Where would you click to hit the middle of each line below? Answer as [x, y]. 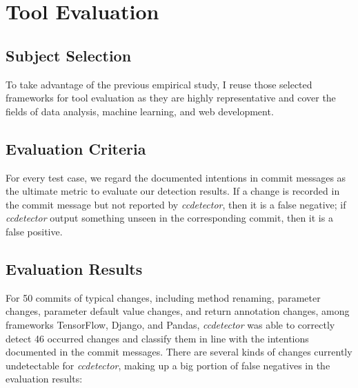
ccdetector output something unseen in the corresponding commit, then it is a [169, 218]
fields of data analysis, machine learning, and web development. [140, 111]
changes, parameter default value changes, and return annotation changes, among [178, 311]
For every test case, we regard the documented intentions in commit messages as [176, 177]
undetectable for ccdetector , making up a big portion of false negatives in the [168, 365]
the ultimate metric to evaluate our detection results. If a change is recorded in [173, 191]
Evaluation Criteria [76, 148]
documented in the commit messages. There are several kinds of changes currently [179, 352]
